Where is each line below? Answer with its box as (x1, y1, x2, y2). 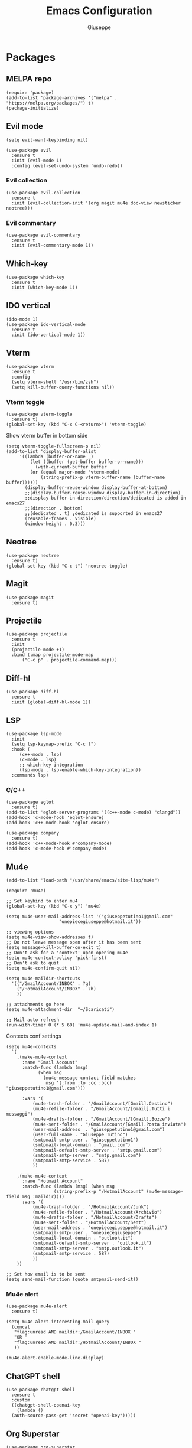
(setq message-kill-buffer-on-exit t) (6, 945, 102, 951)
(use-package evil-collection (6, 190, 81, 195)
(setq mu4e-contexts (6, 1044, 57, 1050)
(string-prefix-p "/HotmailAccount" (53, 1189, 144, 1195)
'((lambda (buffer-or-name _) (19, 454, 94, 459)
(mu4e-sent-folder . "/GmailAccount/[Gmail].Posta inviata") (32, 1121, 186, 1127)
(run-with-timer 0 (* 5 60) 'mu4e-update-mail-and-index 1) (6, 1022, 158, 1028)
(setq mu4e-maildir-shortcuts (6, 976, 81, 981)
